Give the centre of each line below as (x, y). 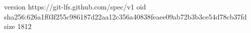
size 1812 (18, 26)
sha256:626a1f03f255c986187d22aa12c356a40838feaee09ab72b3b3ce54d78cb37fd (126, 16)
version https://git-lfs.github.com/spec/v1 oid (75, 6)
